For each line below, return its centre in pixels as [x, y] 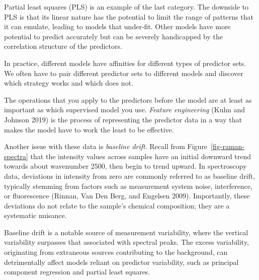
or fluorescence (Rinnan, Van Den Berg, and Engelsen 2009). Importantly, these [127, 196]
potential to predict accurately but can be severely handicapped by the [113, 36]
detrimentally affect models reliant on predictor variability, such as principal [121, 262]
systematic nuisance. [35, 215]
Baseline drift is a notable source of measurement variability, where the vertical [126, 232]
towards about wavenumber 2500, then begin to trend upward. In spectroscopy [125, 166]
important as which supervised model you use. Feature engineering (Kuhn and [125, 110]
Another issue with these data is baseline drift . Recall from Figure [106, 146]
